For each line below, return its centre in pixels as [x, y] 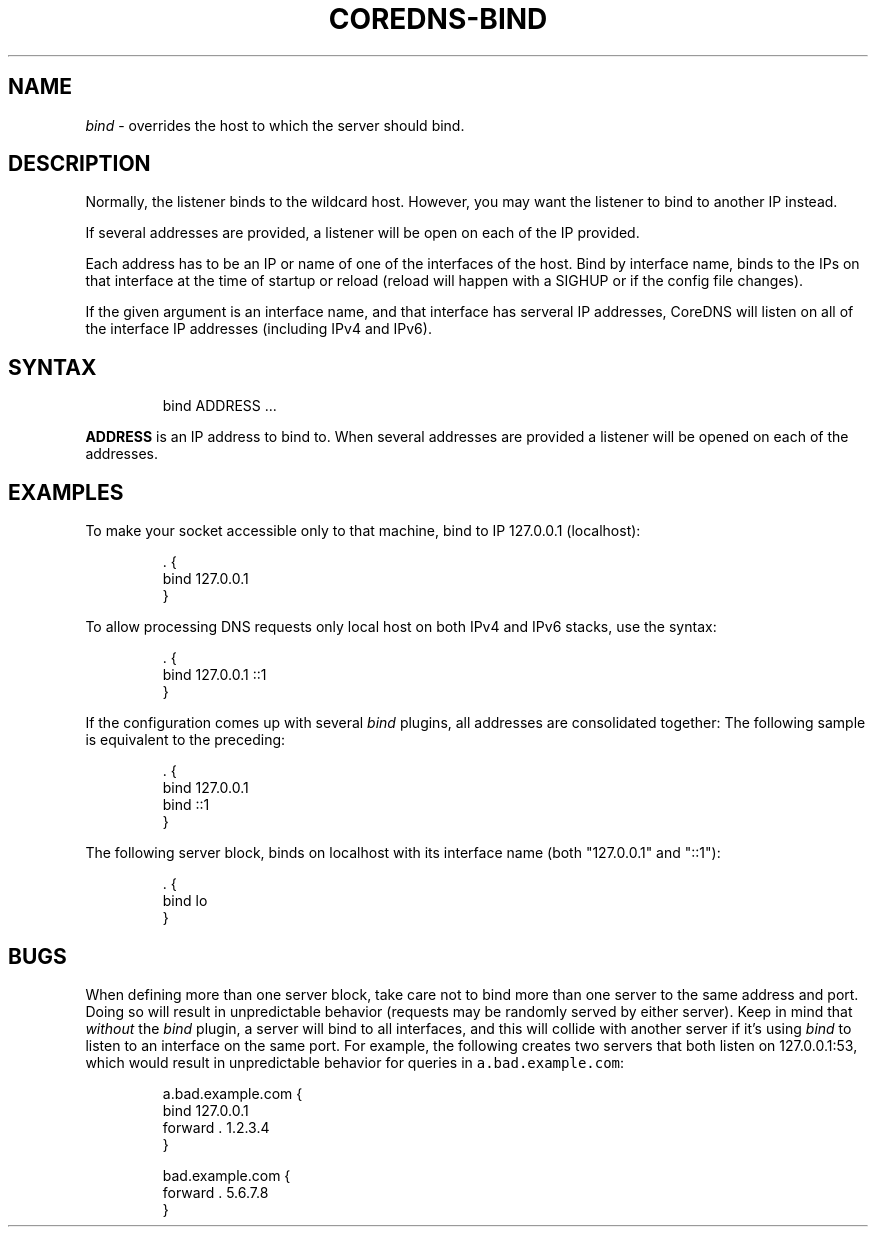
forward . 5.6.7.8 [215, 1192]
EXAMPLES [66, 492]
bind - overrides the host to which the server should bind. [275, 125]
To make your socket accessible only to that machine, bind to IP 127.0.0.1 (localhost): [363, 531]
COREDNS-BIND [438, 19]
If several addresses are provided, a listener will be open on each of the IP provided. [362, 233]
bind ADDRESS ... [219, 406]
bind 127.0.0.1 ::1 [214, 675]
